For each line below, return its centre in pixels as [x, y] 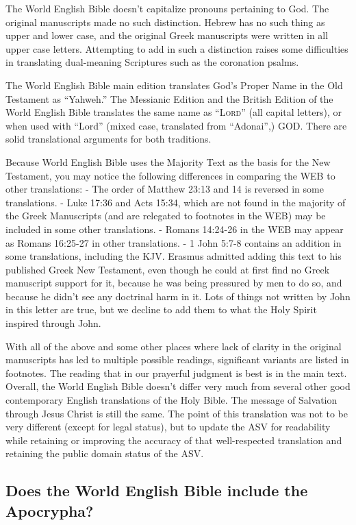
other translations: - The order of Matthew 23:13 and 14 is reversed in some [165, 189]
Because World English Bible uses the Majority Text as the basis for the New [168, 161]
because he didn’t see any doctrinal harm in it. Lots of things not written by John [178, 296]
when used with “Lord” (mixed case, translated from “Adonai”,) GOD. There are [176, 125]
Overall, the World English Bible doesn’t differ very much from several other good [178, 386]
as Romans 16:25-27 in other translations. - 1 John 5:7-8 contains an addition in [174, 242]
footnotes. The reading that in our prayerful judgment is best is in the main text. [176, 373]
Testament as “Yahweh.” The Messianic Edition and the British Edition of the [169, 98]
